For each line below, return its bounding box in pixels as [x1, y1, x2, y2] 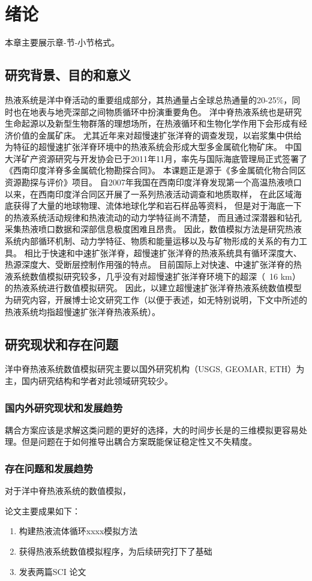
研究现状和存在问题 [5, 334, 118, 353]
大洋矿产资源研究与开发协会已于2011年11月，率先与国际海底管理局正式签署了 [5, 152, 307, 164]
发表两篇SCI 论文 [19, 565, 86, 577]
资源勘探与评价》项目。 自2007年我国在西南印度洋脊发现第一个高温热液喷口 [5, 176, 302, 188]
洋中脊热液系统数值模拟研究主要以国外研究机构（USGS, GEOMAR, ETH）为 [5, 363, 305, 375]
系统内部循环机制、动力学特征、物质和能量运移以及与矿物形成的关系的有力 [5, 235, 299, 247]
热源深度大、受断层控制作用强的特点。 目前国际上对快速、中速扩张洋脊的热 [5, 258, 302, 271]
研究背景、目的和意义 [5, 65, 131, 84]
